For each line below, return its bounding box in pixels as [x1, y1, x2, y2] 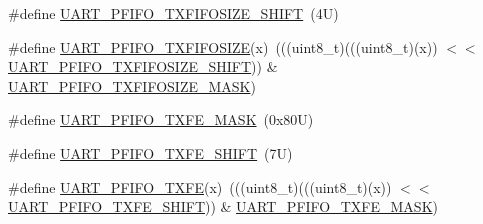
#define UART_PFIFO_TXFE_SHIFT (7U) [8, 142, 293, 163]
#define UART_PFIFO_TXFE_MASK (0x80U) [8, 109, 314, 130]
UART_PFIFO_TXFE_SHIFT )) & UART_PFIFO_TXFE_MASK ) [8, 196, 438, 217]
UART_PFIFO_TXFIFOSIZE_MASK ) [8, 75, 256, 96]
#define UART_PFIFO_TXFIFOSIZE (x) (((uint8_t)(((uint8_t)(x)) [8, 36, 438, 57]
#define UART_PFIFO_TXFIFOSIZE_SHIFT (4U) [8, 3, 339, 23]
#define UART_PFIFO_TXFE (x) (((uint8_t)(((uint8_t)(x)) [8, 176, 392, 197]
